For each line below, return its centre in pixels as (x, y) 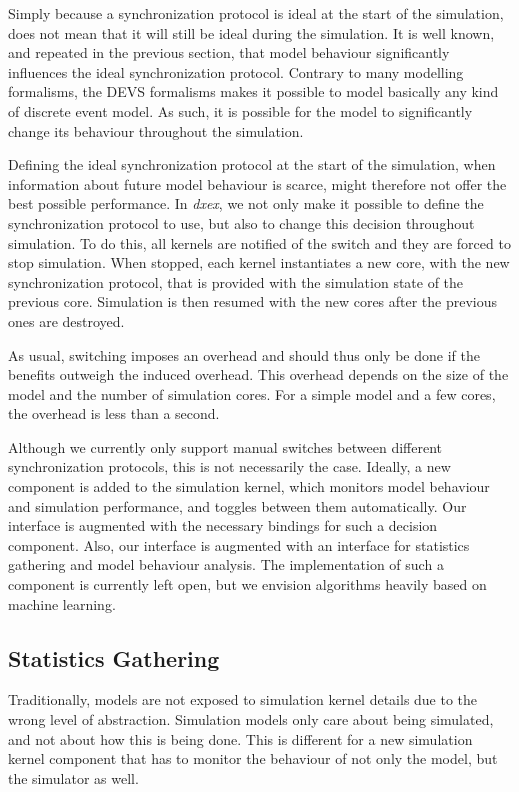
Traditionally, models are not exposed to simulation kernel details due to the (243, 699)
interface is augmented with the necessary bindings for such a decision (223, 525)
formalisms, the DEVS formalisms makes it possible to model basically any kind (253, 91)
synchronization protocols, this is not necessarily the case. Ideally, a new (229, 466)
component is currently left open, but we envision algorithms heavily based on (247, 584)
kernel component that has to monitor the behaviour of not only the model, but (253, 758)
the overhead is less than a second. (114, 413)
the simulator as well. (73, 777)
